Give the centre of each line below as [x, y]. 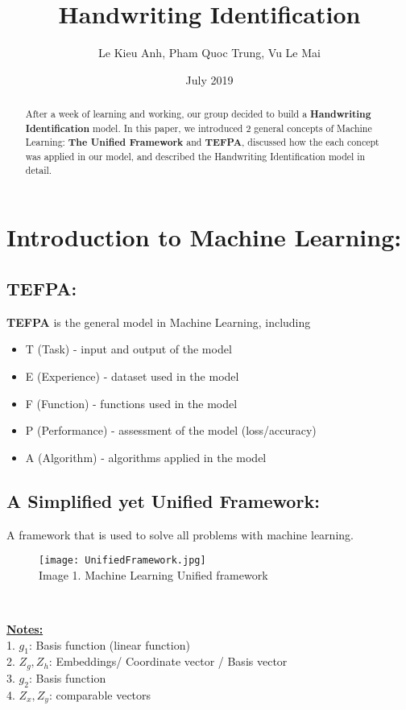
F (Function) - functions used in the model [131, 403]
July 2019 [209, 79]
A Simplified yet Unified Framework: [163, 500]
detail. [39, 169]
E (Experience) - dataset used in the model [132, 376]
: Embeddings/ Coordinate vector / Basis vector [168, 661]
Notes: [25, 628]
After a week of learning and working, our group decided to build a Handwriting [198, 114]
